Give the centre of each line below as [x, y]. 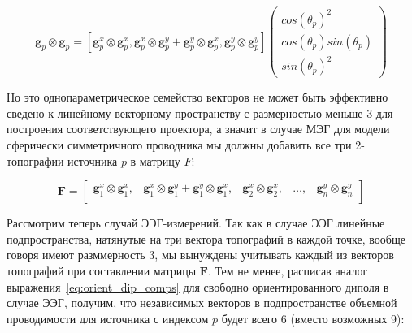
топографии [35, 160]
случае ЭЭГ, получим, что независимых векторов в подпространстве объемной [202, 303]
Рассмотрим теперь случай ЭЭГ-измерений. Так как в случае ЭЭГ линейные [196, 223]
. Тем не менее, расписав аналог [288, 270]
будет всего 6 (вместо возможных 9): [313, 318]
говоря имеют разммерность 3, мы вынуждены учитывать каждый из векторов [200, 255]
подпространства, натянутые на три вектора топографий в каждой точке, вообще [206, 238]
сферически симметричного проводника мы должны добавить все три [179, 144]
